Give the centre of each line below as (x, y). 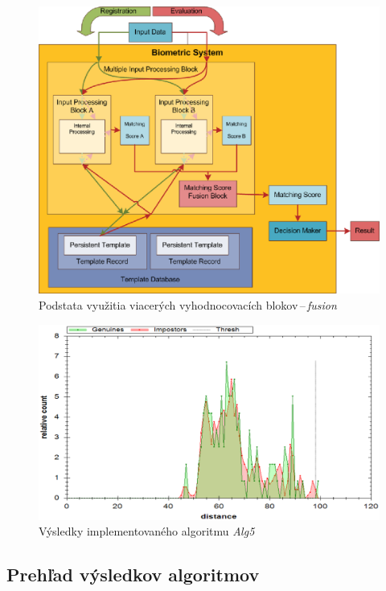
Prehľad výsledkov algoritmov (133, 575)
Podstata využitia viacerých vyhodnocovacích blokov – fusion (188, 304)
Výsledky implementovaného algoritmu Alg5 (147, 531)
